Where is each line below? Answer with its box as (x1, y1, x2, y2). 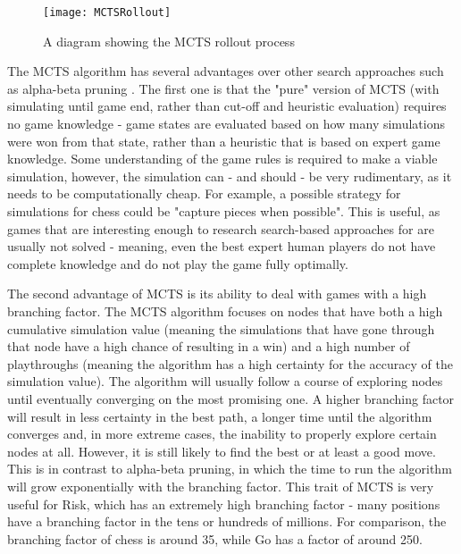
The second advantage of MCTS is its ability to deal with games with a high (7, 284, 427, 303)
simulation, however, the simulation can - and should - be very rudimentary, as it (7, 166, 452, 185)
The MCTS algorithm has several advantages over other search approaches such (7, 62, 444, 80)
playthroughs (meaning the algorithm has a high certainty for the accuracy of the (7, 354, 453, 373)
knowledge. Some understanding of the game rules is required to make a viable (7, 149, 438, 168)
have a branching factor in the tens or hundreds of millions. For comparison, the (7, 512, 447, 531)
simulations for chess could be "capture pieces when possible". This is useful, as (7, 202, 440, 220)
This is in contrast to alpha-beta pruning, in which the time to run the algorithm (7, 459, 452, 478)
